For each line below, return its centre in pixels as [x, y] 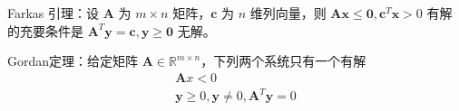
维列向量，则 [288, 13]
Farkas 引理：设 [54, 13]
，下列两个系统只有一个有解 [283, 61]
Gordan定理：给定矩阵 [73, 61]
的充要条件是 [45, 30]
